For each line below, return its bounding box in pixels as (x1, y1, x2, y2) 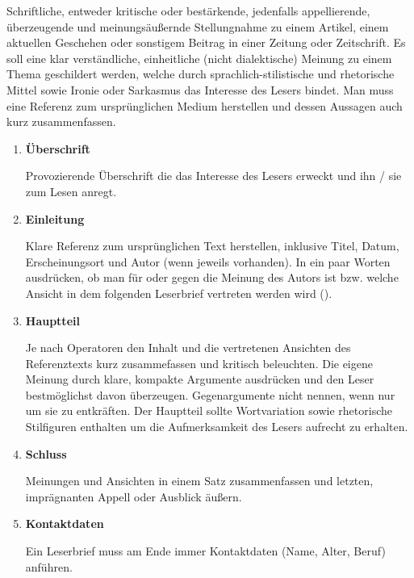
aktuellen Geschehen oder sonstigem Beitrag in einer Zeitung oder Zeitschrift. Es (6, 34, 406, 51)
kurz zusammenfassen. (6, 113, 116, 130)
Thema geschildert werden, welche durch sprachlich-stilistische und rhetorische (6, 65, 395, 82)
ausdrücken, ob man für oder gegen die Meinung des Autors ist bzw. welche (25, 269, 399, 286)
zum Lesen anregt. (25, 182, 117, 199)
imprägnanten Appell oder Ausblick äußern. (25, 488, 242, 505)
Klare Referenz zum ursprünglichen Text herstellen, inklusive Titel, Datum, (25, 237, 399, 254)
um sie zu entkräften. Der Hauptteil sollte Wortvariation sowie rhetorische (25, 402, 392, 419)
